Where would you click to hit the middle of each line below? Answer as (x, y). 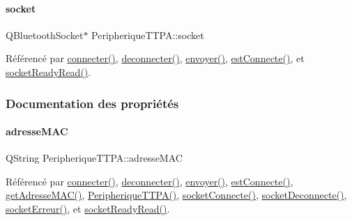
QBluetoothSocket (45, 35)
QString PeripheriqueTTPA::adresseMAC (94, 158)
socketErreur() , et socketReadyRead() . (88, 208)
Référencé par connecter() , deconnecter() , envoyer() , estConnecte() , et (155, 58)
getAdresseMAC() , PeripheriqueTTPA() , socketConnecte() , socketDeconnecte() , (176, 195)
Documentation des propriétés (92, 103)
